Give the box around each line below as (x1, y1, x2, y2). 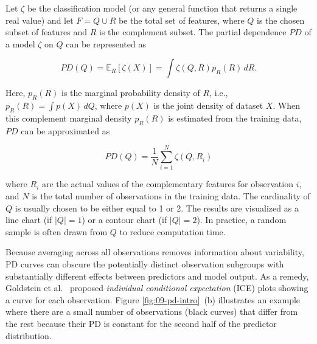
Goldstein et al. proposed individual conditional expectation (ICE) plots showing (5, 281, 308, 294)
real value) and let (5, 13, 74, 26)
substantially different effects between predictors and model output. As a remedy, (5, 269, 309, 282)
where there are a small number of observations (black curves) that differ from (5, 305, 298, 318)
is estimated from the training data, (168, 111, 302, 124)
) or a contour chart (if (82, 213, 167, 226)
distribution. (5, 329, 52, 342)
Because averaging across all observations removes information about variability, (5, 246, 304, 258)
